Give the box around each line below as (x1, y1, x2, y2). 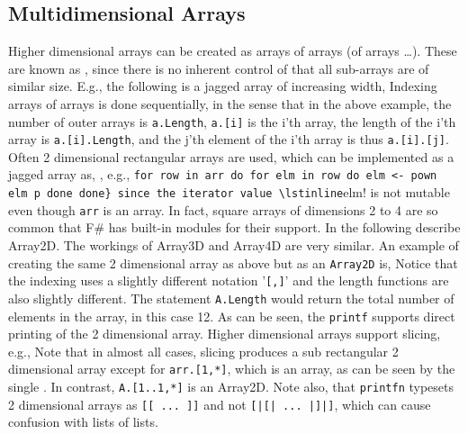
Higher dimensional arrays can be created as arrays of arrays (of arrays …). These (8, 41, 457, 60)
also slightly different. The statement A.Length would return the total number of (8, 288, 454, 307)
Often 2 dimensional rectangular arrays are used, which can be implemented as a (8, 147, 454, 166)
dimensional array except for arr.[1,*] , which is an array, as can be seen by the (8, 359, 455, 378)
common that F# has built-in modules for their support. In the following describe (8, 218, 461, 237)
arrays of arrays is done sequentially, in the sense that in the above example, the (8, 94, 452, 113)
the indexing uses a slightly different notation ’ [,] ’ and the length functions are (8, 271, 449, 290)
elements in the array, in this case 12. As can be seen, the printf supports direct (8, 306, 455, 325)
